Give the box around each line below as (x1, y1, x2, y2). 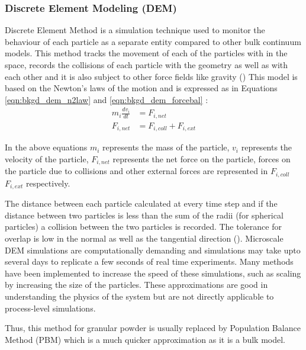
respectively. (25, 176, 70, 189)
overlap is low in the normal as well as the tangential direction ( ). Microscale (5, 232, 284, 245)
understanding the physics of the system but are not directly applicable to (5, 290, 274, 302)
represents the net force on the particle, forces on (112, 152, 291, 165)
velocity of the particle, (5, 152, 89, 165)
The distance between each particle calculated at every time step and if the (5, 197, 278, 210)
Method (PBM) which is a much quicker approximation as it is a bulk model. (5, 333, 285, 345)
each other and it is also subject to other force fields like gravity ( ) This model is (5, 70, 298, 82)
